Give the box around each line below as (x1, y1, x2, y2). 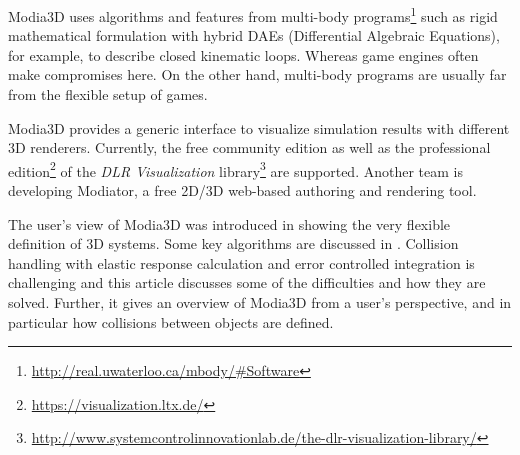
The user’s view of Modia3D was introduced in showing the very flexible (8, 213, 451, 234)
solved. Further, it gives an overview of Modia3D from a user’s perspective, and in (8, 292, 512, 313)
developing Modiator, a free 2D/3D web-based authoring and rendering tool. (8, 180, 477, 201)
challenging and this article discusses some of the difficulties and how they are (8, 272, 486, 293)
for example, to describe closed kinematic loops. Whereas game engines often (8, 44, 479, 65)
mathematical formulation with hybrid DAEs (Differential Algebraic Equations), (8, 25, 500, 46)
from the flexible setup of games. (8, 84, 208, 105)
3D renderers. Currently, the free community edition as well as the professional (8, 137, 491, 158)
